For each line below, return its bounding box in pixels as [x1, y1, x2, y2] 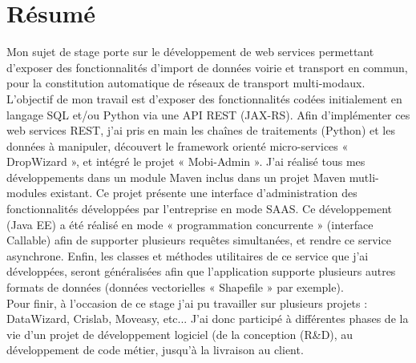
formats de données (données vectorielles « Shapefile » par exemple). [6, 279, 344, 296]
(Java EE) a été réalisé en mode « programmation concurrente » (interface [6, 216, 374, 232]
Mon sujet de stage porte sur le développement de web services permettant [6, 43, 374, 60]
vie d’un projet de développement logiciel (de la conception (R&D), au [6, 325, 353, 342]
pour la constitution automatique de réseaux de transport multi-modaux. [6, 75, 366, 91]
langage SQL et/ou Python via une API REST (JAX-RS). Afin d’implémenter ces [6, 106, 410, 123]
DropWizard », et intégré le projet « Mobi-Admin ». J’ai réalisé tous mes [6, 153, 366, 170]
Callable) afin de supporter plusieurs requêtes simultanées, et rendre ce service [6, 232, 391, 248]
